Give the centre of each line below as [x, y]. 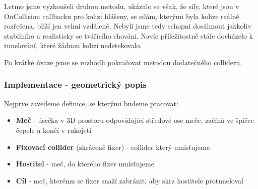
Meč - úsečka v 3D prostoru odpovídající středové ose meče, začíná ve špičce [135, 120]
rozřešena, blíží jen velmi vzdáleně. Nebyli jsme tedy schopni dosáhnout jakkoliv [128, 26]
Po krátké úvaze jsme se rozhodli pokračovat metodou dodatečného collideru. [123, 62]
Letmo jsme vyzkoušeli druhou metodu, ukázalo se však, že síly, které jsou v [122, 6]
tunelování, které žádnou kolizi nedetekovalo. [73, 45]
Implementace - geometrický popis [76, 84]
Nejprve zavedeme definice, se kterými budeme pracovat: [91, 103]
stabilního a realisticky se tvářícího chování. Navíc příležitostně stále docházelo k [128, 35]
